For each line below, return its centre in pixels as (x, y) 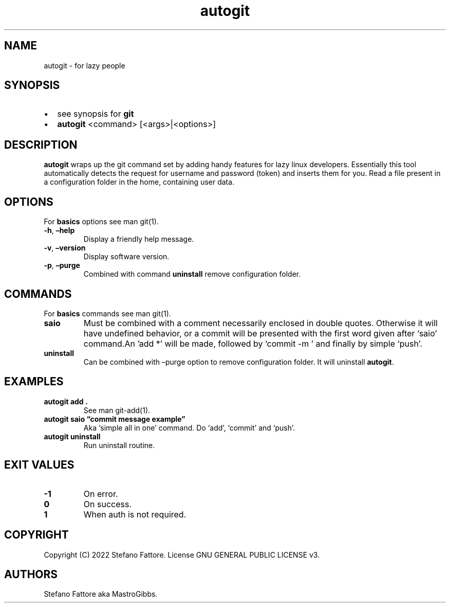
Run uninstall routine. (119, 445)
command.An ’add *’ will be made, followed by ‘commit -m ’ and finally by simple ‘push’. (253, 343)
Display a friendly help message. (139, 239)
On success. (107, 504)
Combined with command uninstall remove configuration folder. (192, 274)
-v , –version (65, 248)
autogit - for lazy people (85, 65)
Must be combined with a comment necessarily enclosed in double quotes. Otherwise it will (260, 323)
